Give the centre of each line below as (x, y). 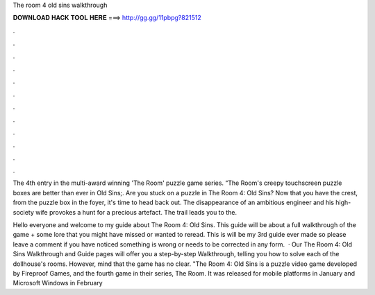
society (24, 212)
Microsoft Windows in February (58, 283)
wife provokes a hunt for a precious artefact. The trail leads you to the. (136, 212)
